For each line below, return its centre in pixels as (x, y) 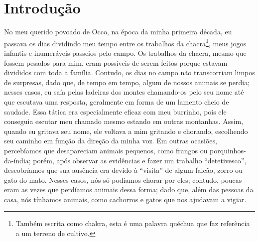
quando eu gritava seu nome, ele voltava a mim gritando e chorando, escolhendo (126, 131)
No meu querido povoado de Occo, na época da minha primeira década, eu (118, 32)
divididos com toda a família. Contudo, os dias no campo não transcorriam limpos (129, 72)
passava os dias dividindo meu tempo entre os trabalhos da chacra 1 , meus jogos (125, 42)
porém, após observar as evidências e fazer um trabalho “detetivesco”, (140, 160)
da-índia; (17, 160)
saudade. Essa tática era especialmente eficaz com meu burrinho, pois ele (115, 111)
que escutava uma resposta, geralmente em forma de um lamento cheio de (117, 101)
